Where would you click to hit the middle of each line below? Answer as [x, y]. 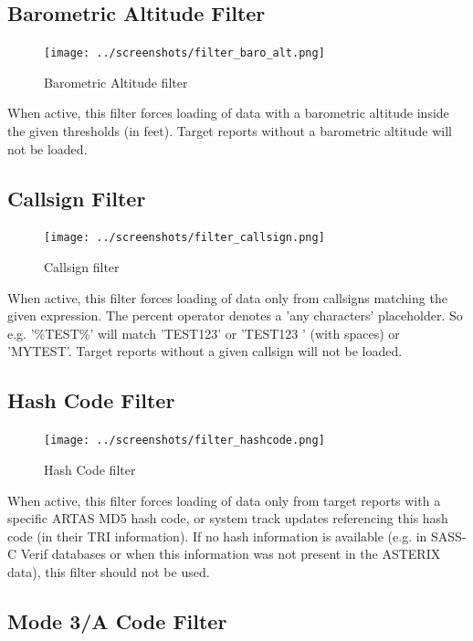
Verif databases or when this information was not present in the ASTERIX [231, 554]
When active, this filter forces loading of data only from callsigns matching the [227, 297]
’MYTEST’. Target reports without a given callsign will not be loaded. [205, 351]
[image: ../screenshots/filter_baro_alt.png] [184, 53]
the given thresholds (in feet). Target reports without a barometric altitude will [230, 131]
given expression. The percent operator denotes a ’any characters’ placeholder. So [235, 315]
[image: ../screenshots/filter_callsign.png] [184, 238]
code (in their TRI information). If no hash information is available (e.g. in [217, 536]
